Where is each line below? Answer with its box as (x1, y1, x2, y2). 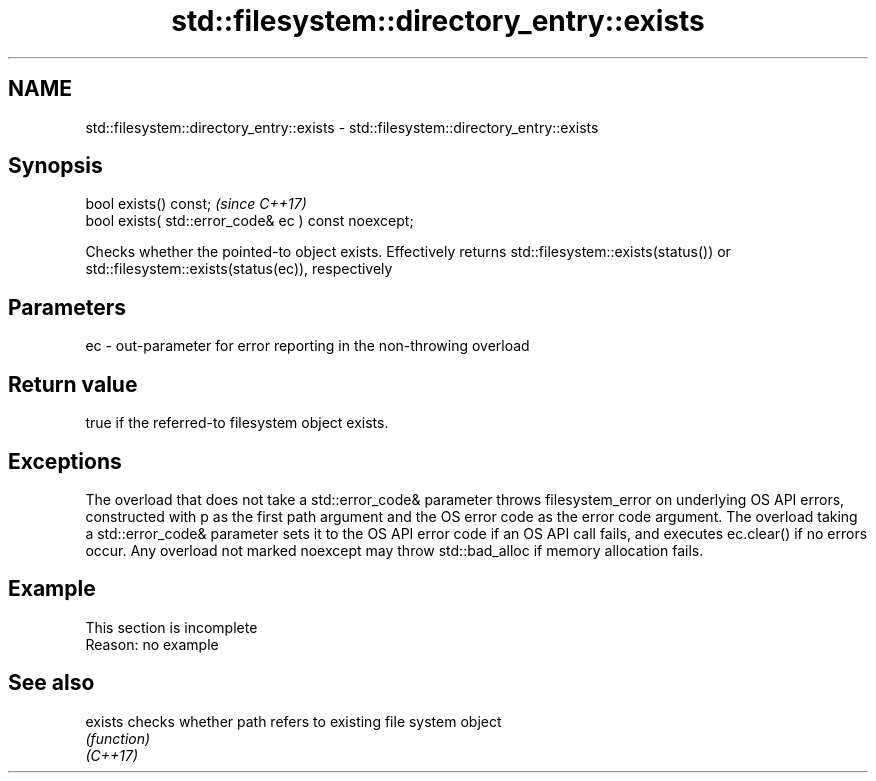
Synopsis (8, 153, 103, 179)
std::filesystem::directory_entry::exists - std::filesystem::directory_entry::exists (85, 118, 599, 136)
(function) (85, 729, 151, 747)
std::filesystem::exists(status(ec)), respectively (85, 260, 393, 278)
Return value (8, 371, 138, 397)
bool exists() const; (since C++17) (85, 195, 307, 213)
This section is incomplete (85, 618, 258, 636)
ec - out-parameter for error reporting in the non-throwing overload (85, 337, 530, 355)
